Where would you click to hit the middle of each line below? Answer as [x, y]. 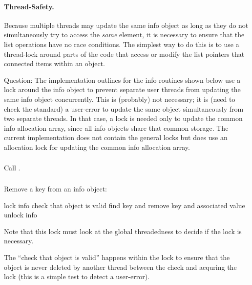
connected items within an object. [54, 63]
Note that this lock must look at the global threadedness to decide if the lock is [123, 231]
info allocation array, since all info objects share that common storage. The [116, 128]
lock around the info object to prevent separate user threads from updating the [122, 89]
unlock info [21, 215]
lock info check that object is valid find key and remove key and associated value [125, 205]
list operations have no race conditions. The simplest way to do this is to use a [122, 44]
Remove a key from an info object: [55, 188]
